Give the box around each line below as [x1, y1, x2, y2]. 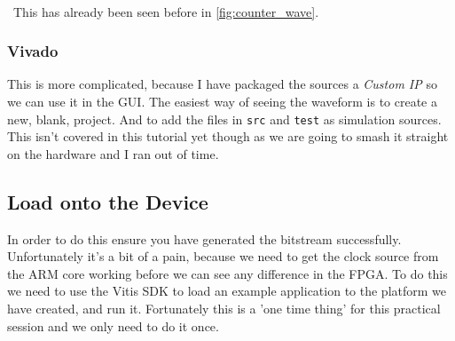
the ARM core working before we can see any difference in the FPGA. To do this [7, 264, 448, 282]
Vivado [7, 40, 59, 62]
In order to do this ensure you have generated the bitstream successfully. [7, 229, 402, 248]
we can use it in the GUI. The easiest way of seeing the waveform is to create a [7, 92, 437, 110]
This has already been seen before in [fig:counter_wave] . [12, 2, 319, 20]
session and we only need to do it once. [7, 316, 219, 335]
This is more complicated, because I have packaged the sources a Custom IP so [7, 75, 437, 93]
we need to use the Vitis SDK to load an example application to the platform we [7, 282, 447, 300]
